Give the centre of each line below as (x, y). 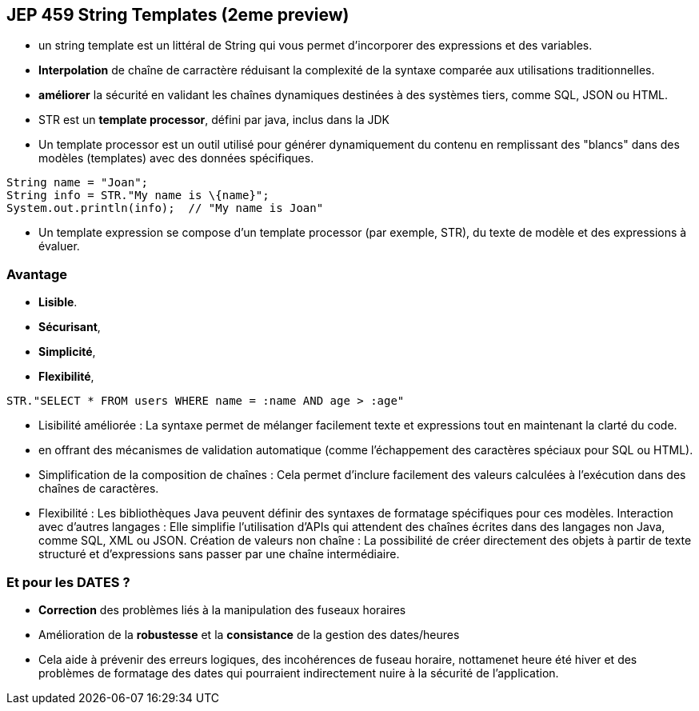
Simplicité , (67, 352)
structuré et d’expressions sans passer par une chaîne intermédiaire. (219, 554)
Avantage (37, 274)
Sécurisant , (70, 327)
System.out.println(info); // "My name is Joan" (165, 208)
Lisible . (58, 302)
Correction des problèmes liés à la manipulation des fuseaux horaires (222, 609)
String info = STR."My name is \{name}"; (138, 196)
